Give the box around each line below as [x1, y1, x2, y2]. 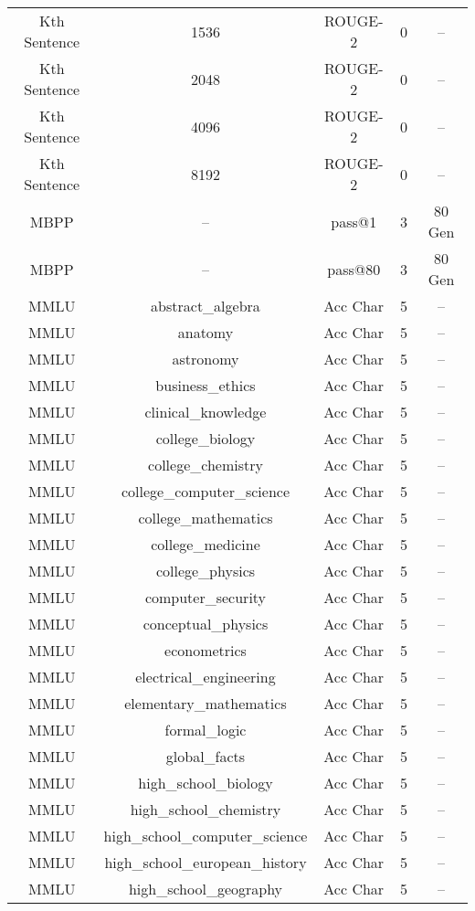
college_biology [155, 428, 256, 449]
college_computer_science [121, 481, 290, 502]
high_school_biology [138, 772, 273, 793]
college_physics [155, 560, 256, 581]
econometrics [164, 640, 247, 661]
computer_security [144, 587, 267, 608]
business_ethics [155, 375, 256, 396]
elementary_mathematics [124, 693, 287, 714]
